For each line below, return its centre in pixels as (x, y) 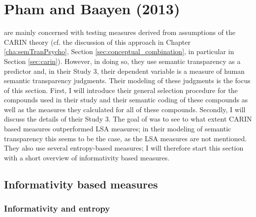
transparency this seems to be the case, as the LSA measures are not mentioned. (126, 138)
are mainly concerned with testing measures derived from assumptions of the (120, 32)
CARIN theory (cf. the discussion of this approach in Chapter (97, 42)
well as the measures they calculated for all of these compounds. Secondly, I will (125, 109)
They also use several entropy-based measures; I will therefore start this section (124, 148)
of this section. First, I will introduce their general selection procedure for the (121, 90)
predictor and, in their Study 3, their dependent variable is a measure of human (124, 71)
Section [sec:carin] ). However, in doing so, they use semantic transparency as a (122, 61)
